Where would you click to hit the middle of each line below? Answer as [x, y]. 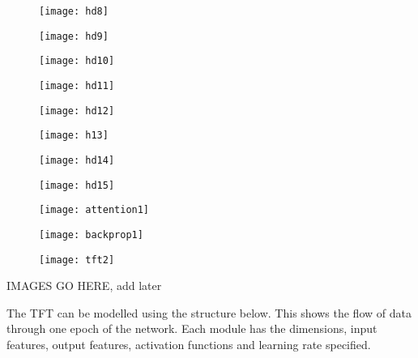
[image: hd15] [77, 185]
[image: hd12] [77, 111]
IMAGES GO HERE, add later [84, 286]
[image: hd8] [74, 11]
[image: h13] [74, 136]
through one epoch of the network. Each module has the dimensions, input [192, 328]
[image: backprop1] [91, 234]
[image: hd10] [77, 61]
